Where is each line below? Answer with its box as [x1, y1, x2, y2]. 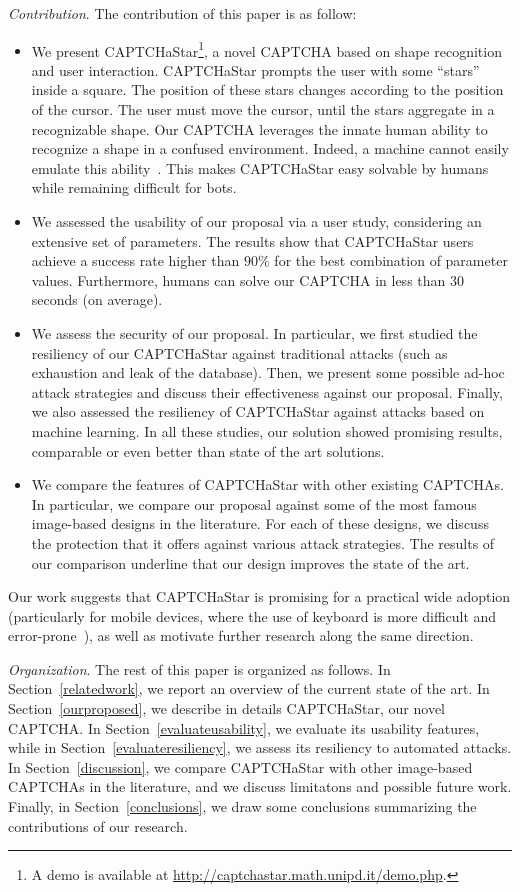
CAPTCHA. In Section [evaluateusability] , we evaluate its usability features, [8, 717, 480, 738]
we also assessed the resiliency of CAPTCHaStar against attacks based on [31, 401, 485, 422]
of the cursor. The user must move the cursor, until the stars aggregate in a [31, 99, 495, 120]
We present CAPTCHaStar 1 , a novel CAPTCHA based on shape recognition [31, 37, 502, 61]
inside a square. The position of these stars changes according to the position [31, 79, 504, 100]
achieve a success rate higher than [31, 250, 240, 271]
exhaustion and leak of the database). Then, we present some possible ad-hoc [31, 362, 505, 383]
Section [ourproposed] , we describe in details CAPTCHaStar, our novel [8, 698, 445, 719]
